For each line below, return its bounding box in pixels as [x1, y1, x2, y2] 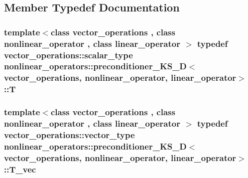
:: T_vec [4, 163, 36, 175]
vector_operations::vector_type [4, 129, 135, 141]
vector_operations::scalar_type [4, 48, 133, 61]
